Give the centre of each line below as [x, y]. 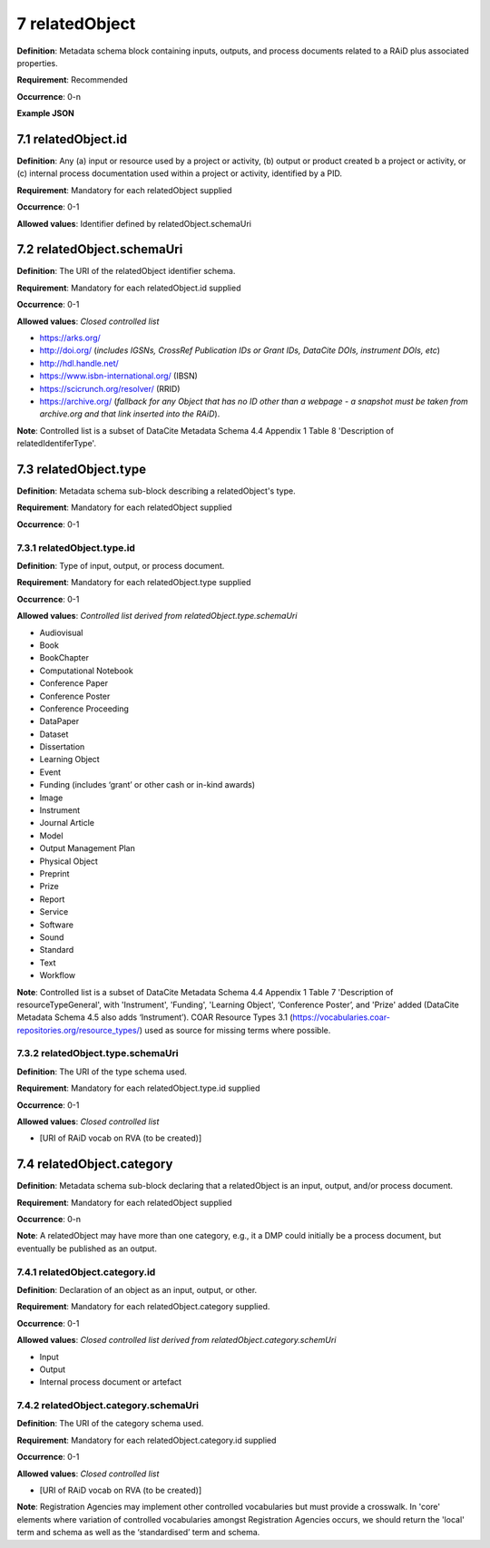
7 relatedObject [76, 24]
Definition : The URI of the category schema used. [110, 1424]
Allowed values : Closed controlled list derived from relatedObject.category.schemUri [176, 1340]
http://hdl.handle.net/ [79, 363]
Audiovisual [61, 632]
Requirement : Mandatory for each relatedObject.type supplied [134, 583]
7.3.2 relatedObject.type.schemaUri [98, 1053]
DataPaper [59, 721]
